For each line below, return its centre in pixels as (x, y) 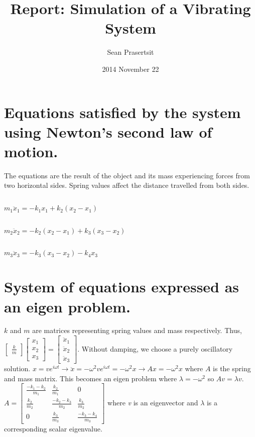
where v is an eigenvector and (153, 403)
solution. (17, 368)
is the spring (232, 368)
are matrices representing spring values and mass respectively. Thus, (137, 330)
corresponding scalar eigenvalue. (53, 429)
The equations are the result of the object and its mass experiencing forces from (127, 175)
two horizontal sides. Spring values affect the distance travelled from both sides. (127, 185)
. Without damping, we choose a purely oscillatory (155, 348)
